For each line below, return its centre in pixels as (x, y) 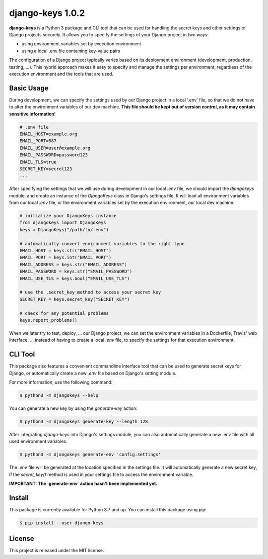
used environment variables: (38, 441)
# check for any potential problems (64, 313)
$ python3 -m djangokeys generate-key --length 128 (84, 421)
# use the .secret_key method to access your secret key (90, 292)
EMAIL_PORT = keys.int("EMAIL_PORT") (66, 258)
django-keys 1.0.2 (47, 13)
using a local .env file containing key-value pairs (71, 51)
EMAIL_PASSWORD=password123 (54, 155)
